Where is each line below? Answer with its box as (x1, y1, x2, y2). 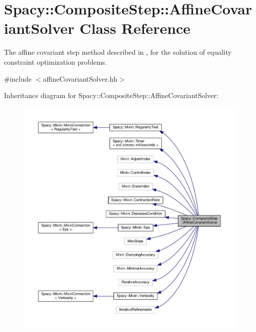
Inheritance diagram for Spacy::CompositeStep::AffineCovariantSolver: (4, 90, 219, 101)
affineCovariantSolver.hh (43, 73, 118, 84)
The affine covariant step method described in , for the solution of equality (4, 47, 232, 57)
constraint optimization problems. (4, 56, 107, 67)
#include (4, 73, 32, 84)
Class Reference (79, 18, 191, 38)
